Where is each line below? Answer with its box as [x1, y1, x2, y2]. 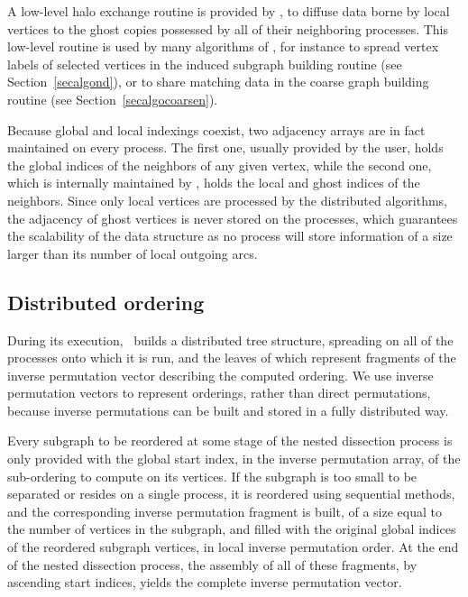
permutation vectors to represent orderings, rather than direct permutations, [7, 383, 431, 402]
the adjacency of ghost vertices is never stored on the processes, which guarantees [7, 208, 458, 227]
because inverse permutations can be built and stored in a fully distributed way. [7, 400, 449, 419]
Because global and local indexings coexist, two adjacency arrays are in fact [7, 120, 426, 139]
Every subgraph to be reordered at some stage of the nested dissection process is [7, 431, 453, 450]
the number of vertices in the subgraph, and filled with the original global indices [7, 519, 456, 538]
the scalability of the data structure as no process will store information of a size [7, 226, 453, 245]
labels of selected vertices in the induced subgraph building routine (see [7, 54, 402, 73]
